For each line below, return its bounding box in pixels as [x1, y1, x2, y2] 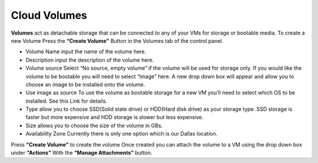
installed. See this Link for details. [25, 97, 107, 104]
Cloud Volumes [11, 9, 88, 22]
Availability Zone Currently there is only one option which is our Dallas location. [25, 130, 218, 137]
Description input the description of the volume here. [25, 56, 154, 63]
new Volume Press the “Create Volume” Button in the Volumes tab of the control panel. [11, 37, 224, 44]
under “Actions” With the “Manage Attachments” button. [11, 150, 153, 157]
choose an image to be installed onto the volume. [25, 81, 145, 88]
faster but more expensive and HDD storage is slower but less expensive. [25, 114, 204, 121]
